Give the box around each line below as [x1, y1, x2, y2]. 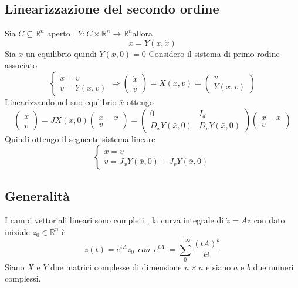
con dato [253, 214, 285, 226]
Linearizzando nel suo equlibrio [5, 95, 117, 108]
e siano [206, 260, 231, 273]
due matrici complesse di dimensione [50, 260, 182, 273]
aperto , [47, 27, 76, 39]
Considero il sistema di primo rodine [148, 47, 280, 59]
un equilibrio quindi [26, 47, 97, 59]
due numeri [253, 260, 294, 273]
